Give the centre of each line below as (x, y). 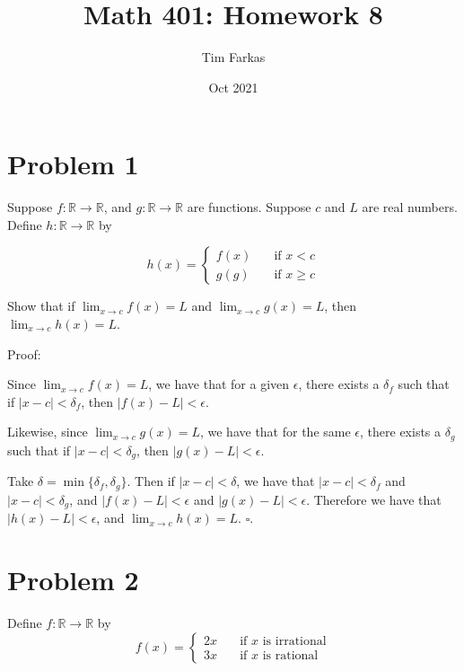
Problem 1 (73, 164)
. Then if (151, 481)
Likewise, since (48, 432)
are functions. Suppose (249, 207)
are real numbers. (410, 207)
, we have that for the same (275, 432)
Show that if (41, 306)
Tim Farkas (233, 57)
